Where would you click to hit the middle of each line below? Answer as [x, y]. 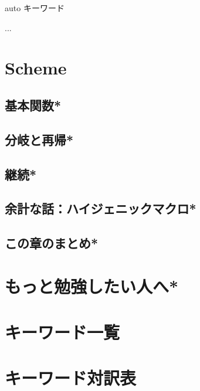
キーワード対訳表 [71, 378]
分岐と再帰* [39, 139]
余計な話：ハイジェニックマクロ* [101, 208]
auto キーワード [35, 8]
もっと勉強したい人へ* [92, 286]
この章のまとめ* [52, 243]
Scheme [36, 68]
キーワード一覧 [62, 332]
